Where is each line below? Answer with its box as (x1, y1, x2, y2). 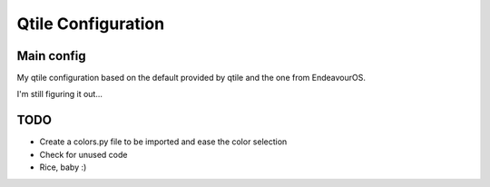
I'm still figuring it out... (16, 89, 103, 100)
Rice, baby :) (39, 162, 87, 172)
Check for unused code (39, 149, 128, 160)
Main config (16, 48, 86, 64)
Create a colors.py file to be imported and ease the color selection (39, 136, 288, 147)
